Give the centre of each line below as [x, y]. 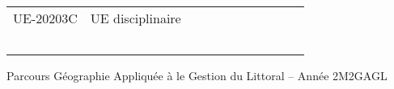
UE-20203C [45, 18]
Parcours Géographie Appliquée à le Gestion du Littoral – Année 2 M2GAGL [197, 75]
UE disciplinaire [136, 18]
